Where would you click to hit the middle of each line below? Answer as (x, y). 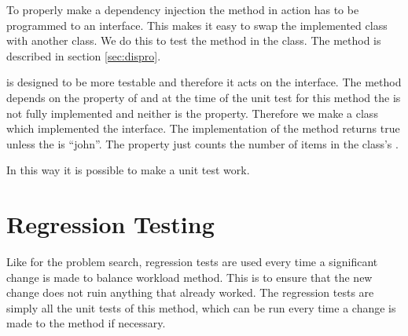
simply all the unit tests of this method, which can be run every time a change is (201, 307)
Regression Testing (110, 224)
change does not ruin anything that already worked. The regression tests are (190, 292)
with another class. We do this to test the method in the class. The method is (194, 40)
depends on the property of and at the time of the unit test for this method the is (204, 97)
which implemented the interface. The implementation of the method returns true (203, 128)
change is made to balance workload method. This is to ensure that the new (189, 277)
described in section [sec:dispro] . (84, 55)
